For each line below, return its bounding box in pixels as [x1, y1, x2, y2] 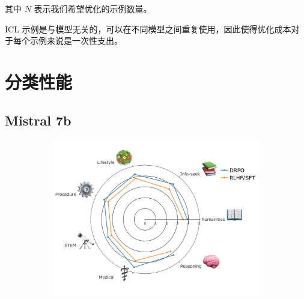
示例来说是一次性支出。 [29, 34, 123, 47]
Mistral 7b [5, 110, 71, 129]
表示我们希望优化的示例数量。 [34, 2, 152, 14]
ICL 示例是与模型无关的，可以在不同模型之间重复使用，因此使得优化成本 [5, 22, 291, 35]
